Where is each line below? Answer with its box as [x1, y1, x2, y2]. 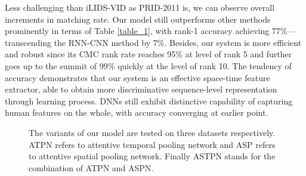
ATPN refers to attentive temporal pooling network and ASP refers [29, 138, 276, 150]
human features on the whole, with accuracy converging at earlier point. [5, 106, 268, 119]
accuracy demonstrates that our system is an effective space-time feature [5, 71, 270, 84]
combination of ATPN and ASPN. [29, 161, 154, 174]
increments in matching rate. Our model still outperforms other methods [5, 13, 271, 25]
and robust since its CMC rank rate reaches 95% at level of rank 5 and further [5, 48, 292, 60]
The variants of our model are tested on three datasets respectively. [29, 126, 276, 138]
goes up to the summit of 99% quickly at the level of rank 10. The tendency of [5, 59, 292, 72]
